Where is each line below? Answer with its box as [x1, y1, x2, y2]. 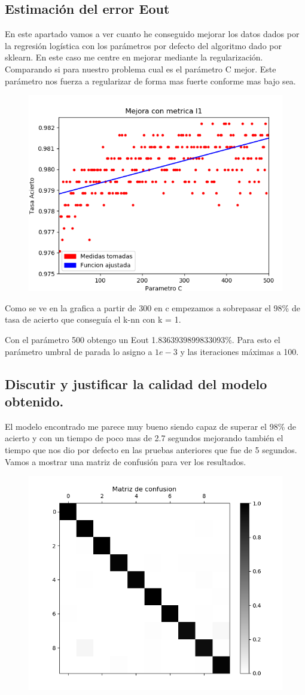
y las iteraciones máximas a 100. [180, 345, 299, 357]
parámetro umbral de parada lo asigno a [5, 345, 152, 357]
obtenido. [5, 391, 64, 410]
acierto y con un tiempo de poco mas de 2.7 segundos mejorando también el [5, 432, 283, 444]
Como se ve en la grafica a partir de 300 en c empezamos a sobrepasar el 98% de [5, 301, 300, 314]
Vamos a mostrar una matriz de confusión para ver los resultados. [5, 455, 246, 468]
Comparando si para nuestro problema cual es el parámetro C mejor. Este [5, 62, 276, 75]
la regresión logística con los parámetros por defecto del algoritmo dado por [5, 39, 282, 51]
